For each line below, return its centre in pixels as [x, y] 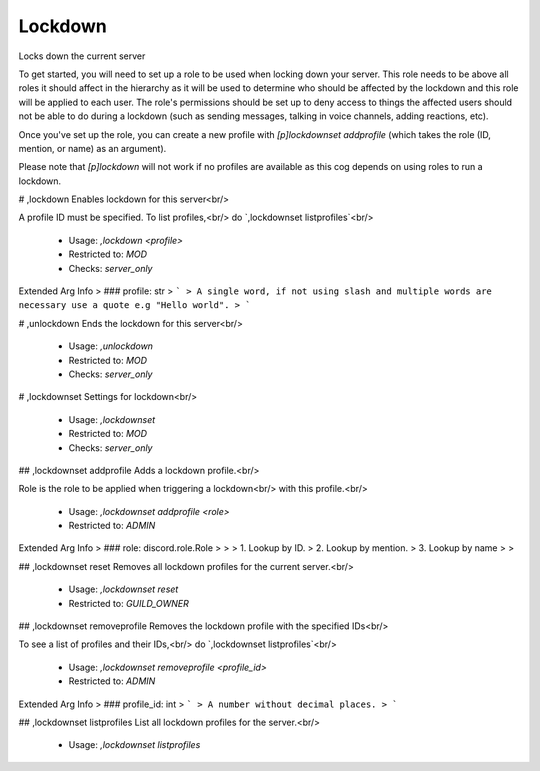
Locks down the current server [82, 56]
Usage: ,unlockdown [111, 346]
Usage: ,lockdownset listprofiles [134, 745]
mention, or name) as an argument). [92, 148]
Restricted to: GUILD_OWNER [129, 603]
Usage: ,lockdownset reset [123, 589]
